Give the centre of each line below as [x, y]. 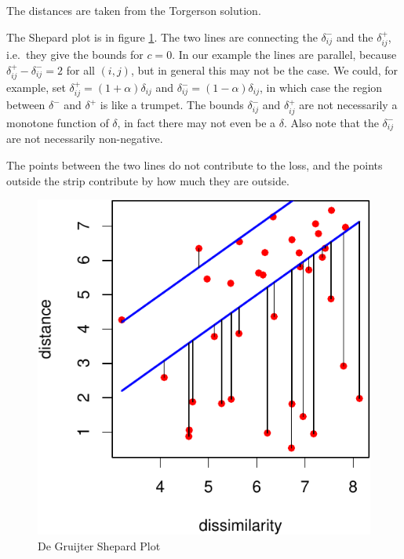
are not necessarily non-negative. [85, 139]
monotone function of [58, 122]
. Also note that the [331, 122]
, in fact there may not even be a [197, 122]
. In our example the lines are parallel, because [284, 55]
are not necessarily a [348, 105]
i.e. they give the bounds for [75, 55]
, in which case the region [321, 88]
